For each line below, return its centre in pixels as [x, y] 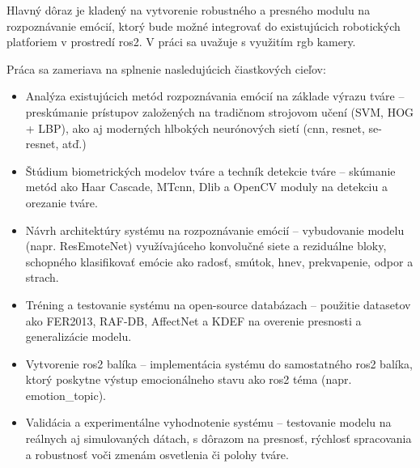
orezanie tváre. [62, 202]
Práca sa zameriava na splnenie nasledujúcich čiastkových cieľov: [166, 68]
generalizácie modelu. [78, 336]
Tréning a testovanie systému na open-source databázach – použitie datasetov [218, 304]
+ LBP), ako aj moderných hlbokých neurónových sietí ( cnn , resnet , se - [204, 128]
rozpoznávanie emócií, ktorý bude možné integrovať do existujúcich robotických [204, 26]
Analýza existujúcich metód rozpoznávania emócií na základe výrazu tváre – [215, 96]
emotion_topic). [66, 395]
